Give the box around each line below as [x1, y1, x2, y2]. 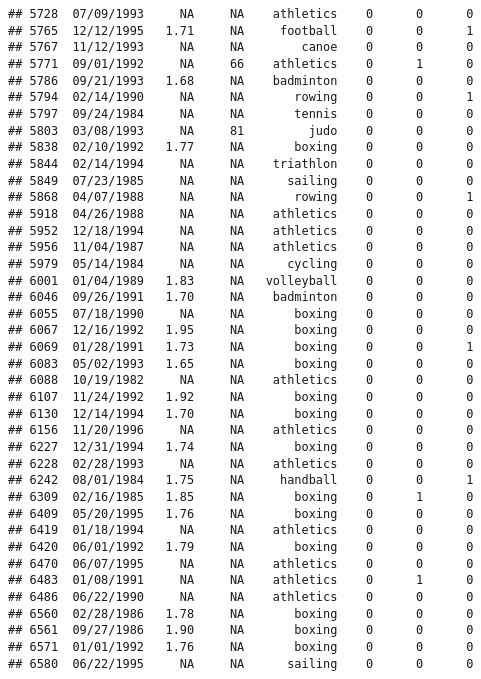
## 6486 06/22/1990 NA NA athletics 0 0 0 [8, 589, 474, 604]
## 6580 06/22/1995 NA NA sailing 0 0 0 [8, 656, 474, 671]
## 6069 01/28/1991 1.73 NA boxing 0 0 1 [8, 340, 474, 355]
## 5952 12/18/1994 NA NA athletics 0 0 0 [8, 223, 474, 238]
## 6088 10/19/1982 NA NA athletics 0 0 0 [8, 373, 474, 388]
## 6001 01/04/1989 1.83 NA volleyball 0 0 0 [8, 273, 474, 288]
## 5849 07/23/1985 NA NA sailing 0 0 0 [8, 173, 474, 188]
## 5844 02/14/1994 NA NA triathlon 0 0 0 [8, 156, 474, 171]
